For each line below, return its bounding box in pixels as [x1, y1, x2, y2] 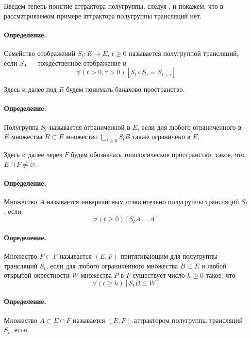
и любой [201, 260, 227, 270]
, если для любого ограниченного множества [46, 260, 178, 270]
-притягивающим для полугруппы [118, 250, 218, 261]
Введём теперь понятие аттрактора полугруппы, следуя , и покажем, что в [4, 1, 223, 11]
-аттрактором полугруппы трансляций [132, 315, 243, 325]
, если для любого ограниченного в [137, 122, 242, 132]
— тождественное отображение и [28, 57, 127, 68]
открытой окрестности [4, 270, 70, 280]
